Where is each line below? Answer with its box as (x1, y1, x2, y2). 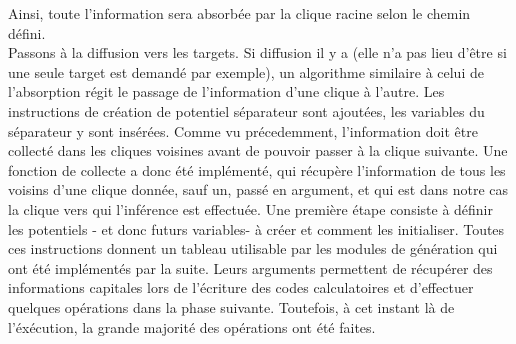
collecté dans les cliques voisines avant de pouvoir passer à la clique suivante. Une (8, 140, 508, 161)
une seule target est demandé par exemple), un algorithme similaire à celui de (8, 61, 484, 82)
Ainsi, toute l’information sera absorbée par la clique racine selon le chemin (8, 3, 471, 23)
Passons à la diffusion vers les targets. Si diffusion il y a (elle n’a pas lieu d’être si (8, 42, 507, 63)
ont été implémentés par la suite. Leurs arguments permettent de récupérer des (8, 257, 493, 278)
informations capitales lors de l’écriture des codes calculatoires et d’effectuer (8, 277, 474, 298)
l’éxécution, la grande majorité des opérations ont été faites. (8, 316, 376, 337)
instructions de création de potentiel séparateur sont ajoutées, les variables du (8, 100, 485, 121)
